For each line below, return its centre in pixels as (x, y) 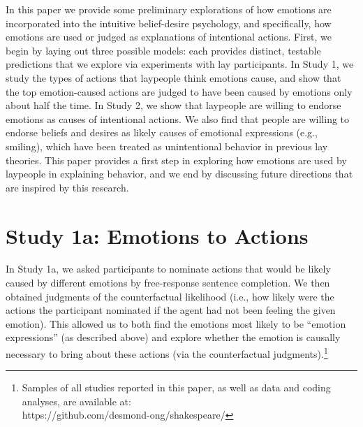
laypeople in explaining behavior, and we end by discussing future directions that (179, 174)
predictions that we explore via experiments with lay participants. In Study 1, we (180, 64)
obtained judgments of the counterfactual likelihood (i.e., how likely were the (170, 296)
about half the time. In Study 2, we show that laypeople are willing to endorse (173, 105)
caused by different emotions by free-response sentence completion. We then (168, 283)
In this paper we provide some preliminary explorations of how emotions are (169, 9)
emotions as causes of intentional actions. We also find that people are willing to (178, 118)
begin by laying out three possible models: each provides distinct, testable (163, 50)
